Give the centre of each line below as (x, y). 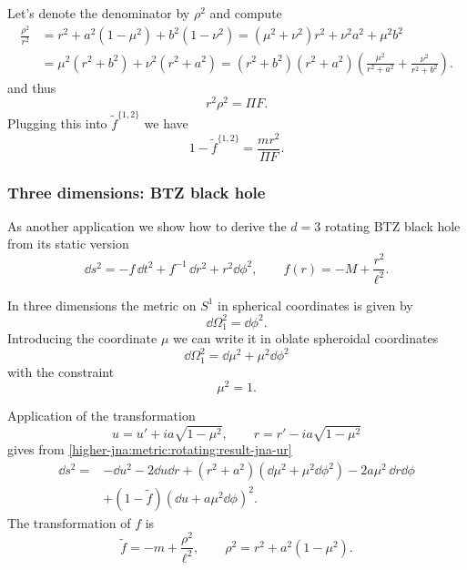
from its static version (68, 244)
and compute (246, 13)
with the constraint (61, 371)
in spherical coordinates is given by (315, 305)
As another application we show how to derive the (147, 225)
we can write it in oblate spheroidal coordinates (306, 338)
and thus (32, 87)
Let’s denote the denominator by (99, 13)
